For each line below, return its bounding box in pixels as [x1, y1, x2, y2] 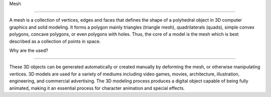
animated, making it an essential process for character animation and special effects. [9, 85, 185, 91]
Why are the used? [9, 47, 49, 53]
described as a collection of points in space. [9, 38, 101, 44]
